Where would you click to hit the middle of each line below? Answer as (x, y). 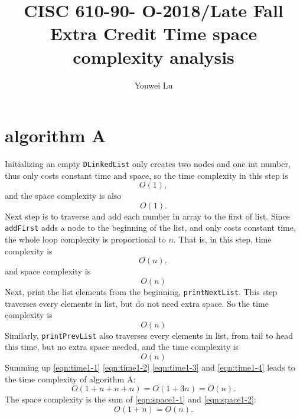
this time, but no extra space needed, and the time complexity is (122, 347)
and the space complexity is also (63, 196)
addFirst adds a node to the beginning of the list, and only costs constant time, (150, 227)
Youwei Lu (154, 85)
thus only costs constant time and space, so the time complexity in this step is (146, 175)
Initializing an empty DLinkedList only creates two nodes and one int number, (148, 164)
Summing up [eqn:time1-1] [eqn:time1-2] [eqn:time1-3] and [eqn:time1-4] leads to (150, 367)
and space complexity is (48, 271)
